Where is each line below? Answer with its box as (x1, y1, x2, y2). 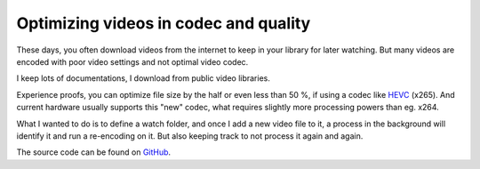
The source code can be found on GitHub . (16, 147, 172, 157)
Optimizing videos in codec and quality (16, 13, 311, 33)
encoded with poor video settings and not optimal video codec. (16, 56, 249, 67)
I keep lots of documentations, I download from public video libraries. (16, 73, 270, 84)
